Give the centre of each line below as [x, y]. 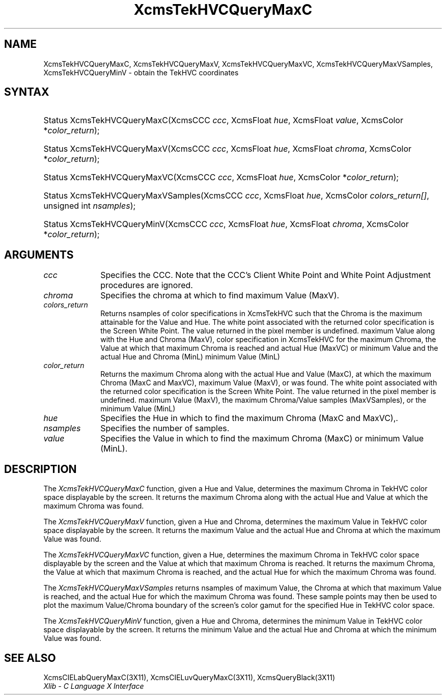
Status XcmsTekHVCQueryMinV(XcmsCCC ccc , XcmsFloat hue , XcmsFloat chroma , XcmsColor [226, 224]
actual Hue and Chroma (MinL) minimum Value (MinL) [190, 357]
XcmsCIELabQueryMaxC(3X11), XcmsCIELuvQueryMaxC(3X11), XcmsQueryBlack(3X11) [189, 677]
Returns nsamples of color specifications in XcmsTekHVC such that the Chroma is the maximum [261, 314]
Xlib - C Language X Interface [94, 686]
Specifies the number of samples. [165, 428]
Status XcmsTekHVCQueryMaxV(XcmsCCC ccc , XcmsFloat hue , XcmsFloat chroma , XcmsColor [228, 149]
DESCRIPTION [40, 469]
